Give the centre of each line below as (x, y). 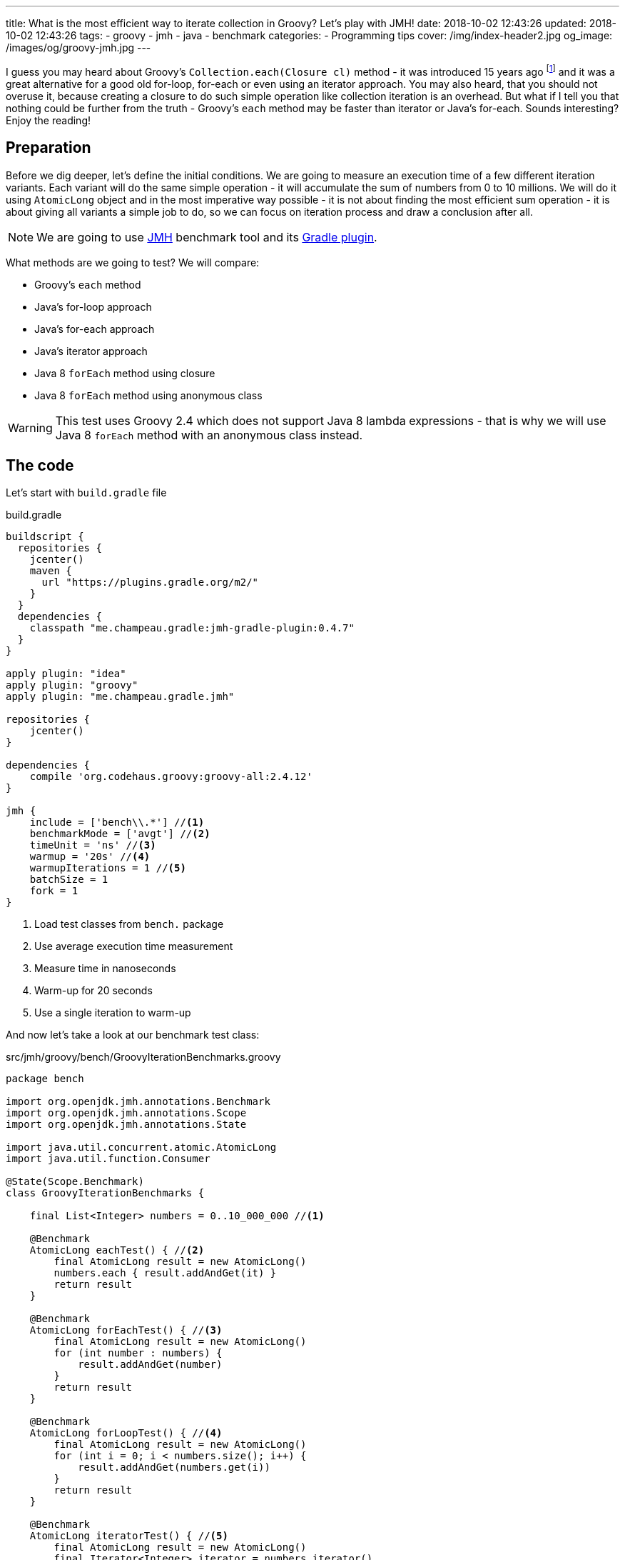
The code (40, 465)
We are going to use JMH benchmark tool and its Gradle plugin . (207, 237)
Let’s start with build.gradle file (86, 493)
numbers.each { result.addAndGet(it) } (165, 1273)
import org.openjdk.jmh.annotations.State (126, 1125)
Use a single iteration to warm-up (113, 1013)
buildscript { (45, 537)
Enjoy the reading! (49, 120)
